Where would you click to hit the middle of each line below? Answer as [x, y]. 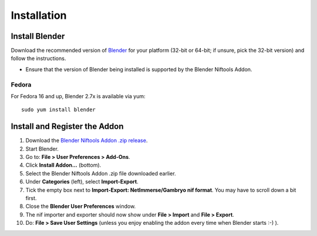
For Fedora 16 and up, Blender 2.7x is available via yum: [78, 96]
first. [31, 198]
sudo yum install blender [59, 110]
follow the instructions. [38, 58]
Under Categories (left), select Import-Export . [82, 182]
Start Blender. [42, 149]
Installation [39, 15]
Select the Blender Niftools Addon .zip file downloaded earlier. [101, 173]
